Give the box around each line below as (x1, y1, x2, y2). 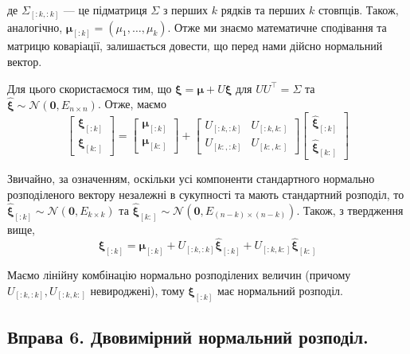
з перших (162, 2, 209, 18)
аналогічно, (7, 18, 63, 35)
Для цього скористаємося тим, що (7, 80, 172, 96)
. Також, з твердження (296, 201, 404, 218)
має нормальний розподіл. (217, 282, 343, 298)
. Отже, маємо (97, 95, 166, 112)
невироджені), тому (90, 282, 185, 298)
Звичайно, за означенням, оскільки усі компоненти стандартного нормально (7, 170, 375, 187)
